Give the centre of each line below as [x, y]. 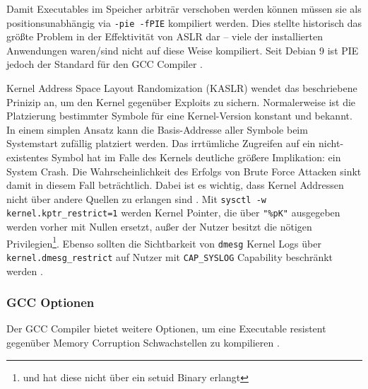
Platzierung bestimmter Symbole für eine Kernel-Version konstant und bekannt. [179, 116]
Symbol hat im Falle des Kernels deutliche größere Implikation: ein [196, 157]
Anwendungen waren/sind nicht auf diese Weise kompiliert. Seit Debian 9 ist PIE [183, 50]
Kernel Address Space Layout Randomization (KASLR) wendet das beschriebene [182, 88]
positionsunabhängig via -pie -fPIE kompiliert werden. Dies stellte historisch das [184, 22]
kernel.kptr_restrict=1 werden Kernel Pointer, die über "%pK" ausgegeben [173, 213]
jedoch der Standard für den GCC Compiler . [105, 64]
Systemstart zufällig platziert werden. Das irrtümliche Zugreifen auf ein [161, 143]
